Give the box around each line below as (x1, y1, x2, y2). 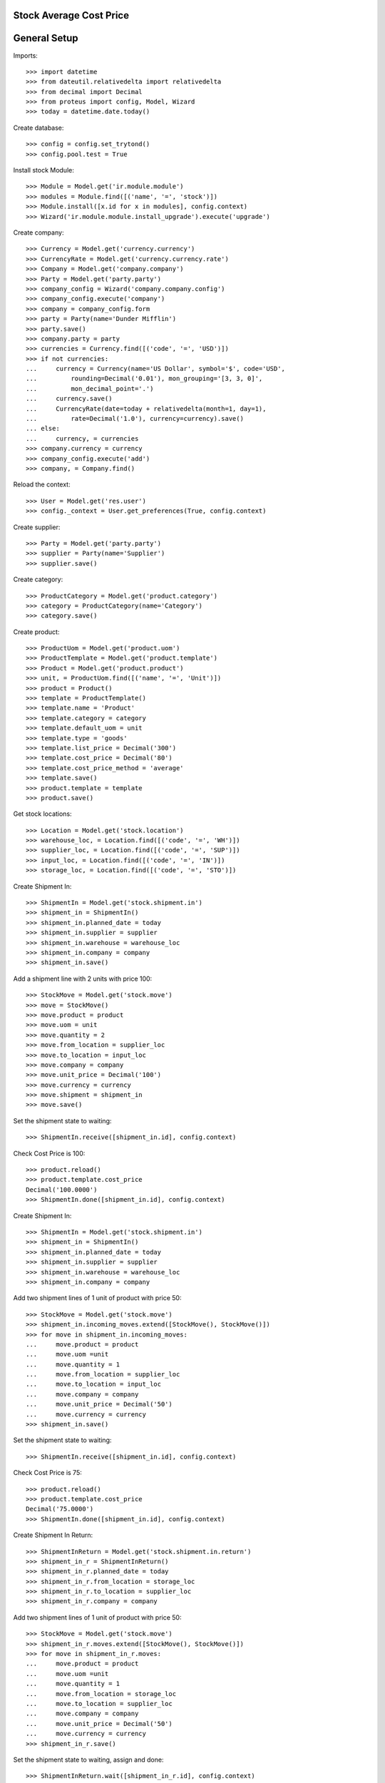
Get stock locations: (13, 809, 72, 818)
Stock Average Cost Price (13, 9, 130, 21)
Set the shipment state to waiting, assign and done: (13, 1755, 164, 1764)
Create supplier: (13, 523, 61, 531)
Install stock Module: (13, 166, 74, 175)
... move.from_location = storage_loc (26, 1690, 177, 1697)
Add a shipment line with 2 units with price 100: (13, 974, 153, 983)
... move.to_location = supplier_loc (26, 1700, 173, 1707)
